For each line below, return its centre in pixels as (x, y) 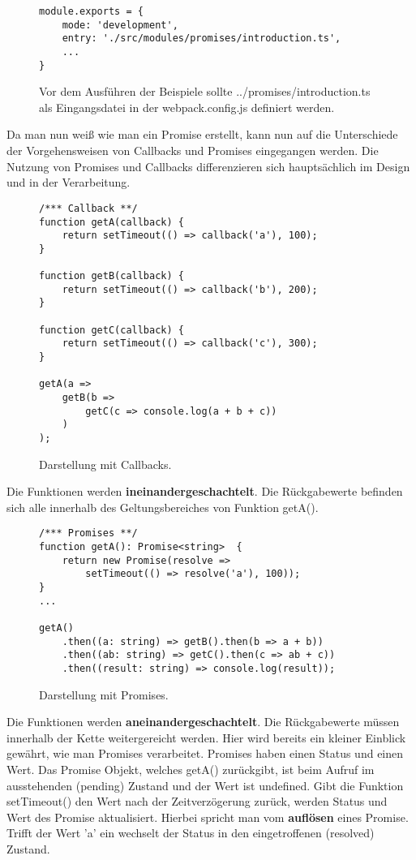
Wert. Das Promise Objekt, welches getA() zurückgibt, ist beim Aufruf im (191, 770)
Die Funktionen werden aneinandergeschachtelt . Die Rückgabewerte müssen (203, 722)
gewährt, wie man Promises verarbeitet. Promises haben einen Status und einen (205, 753)
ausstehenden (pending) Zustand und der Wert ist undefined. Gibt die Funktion (205, 785)
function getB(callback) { (112, 276)
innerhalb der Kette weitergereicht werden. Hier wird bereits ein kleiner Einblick (206, 737)
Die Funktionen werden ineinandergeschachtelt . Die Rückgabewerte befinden (205, 491)
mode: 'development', (120, 25)
